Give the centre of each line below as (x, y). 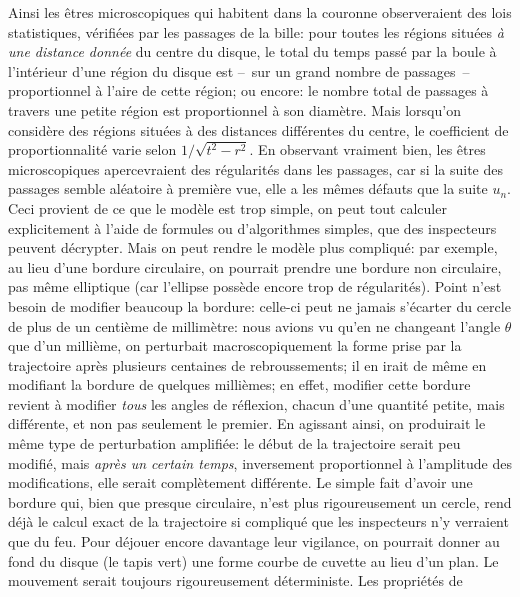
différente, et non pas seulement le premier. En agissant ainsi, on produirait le (247, 423)
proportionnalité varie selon (92, 149)
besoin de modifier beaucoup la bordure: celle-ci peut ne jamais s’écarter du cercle (259, 305)
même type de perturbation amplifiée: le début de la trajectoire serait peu (234, 443)
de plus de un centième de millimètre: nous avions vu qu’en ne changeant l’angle (254, 325)
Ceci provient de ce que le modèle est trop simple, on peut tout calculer (227, 207)
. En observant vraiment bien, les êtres (367, 149)
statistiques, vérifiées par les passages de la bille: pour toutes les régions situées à (256, 31)
